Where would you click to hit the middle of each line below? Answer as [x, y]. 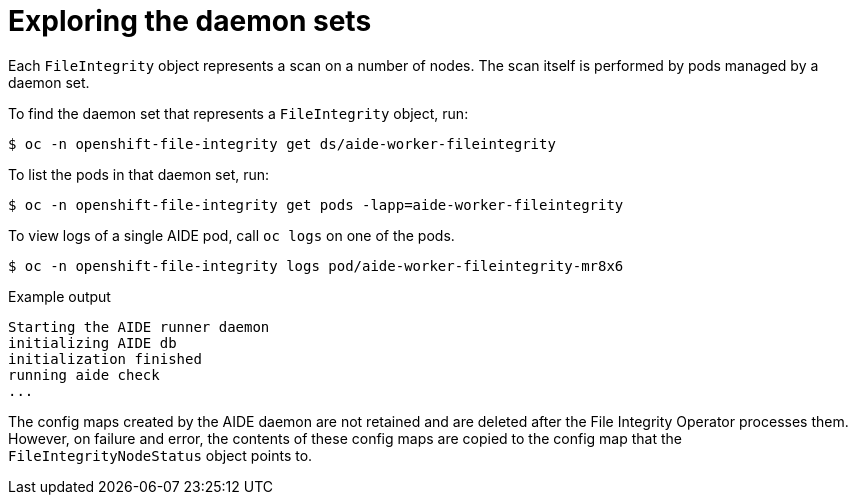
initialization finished [105, 358]
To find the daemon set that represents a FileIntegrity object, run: [238, 113]
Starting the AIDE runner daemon [139, 326]
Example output [59, 296]
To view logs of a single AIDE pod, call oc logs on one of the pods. [231, 235]
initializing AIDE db [92, 342]
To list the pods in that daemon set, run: [139, 174]
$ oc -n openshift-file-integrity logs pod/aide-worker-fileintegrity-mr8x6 [316, 265]
